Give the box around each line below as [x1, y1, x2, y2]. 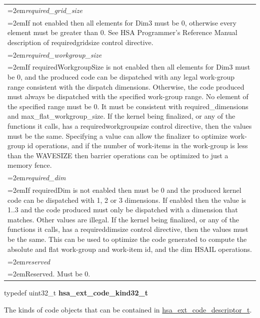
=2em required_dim [7, 172, 66, 183]
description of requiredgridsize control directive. [7, 37, 153, 47]
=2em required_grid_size [7, 5, 82, 15]
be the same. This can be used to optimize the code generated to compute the [7, 234, 247, 244]
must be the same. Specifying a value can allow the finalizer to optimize [7, 130, 227, 141]
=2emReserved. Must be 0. [7, 268, 90, 279]
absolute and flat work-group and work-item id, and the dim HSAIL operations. [7, 243, 252, 254]
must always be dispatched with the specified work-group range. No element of [7, 91, 248, 102]
